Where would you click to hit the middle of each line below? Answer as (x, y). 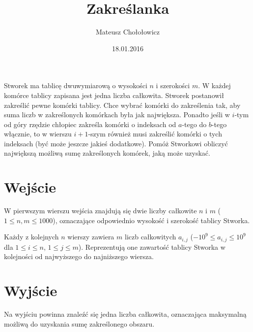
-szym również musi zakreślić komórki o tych (155, 134)
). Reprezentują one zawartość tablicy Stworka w (152, 247)
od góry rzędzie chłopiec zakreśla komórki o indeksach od (90, 124)
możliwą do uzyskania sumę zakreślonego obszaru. (79, 323)
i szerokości (173, 85)
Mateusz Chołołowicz (128, 32)
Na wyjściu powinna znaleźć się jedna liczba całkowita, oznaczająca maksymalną (125, 314)
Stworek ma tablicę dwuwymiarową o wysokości (76, 85)
